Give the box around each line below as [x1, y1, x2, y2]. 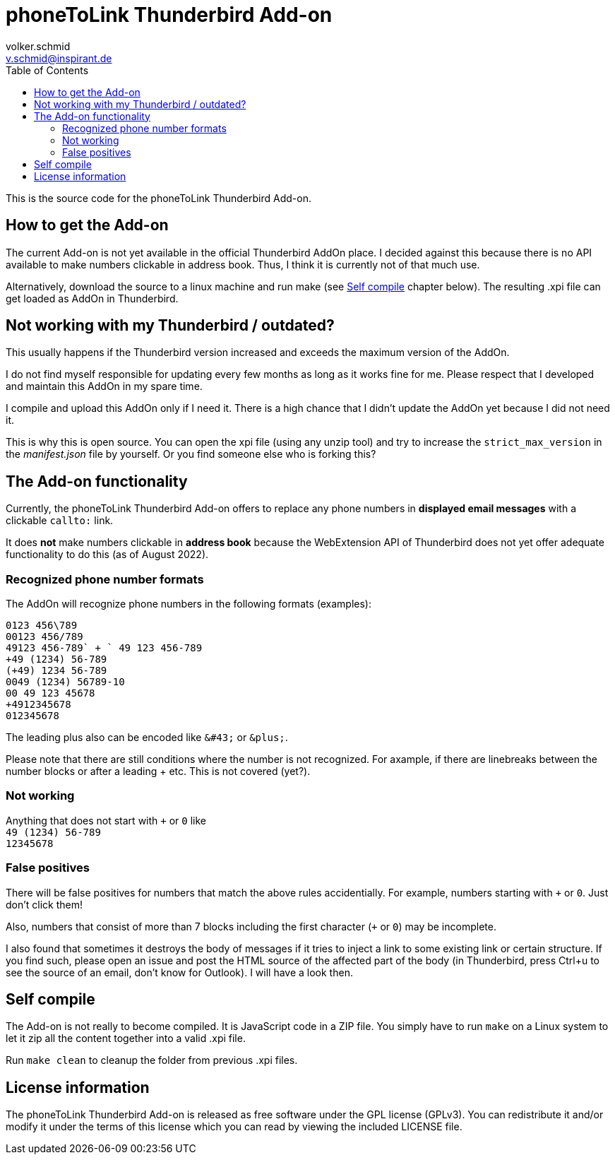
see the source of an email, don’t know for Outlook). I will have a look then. [6, 966, 353, 978]
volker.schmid [6, 40, 71, 52]
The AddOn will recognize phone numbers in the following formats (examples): [6, 598, 371, 610]
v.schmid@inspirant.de [6, 52, 112, 64]
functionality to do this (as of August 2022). [6, 548, 209, 561]
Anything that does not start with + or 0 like [6, 814, 206, 827]
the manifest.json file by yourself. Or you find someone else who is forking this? [6, 448, 376, 461]
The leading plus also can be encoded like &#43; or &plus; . [6, 731, 288, 744]
